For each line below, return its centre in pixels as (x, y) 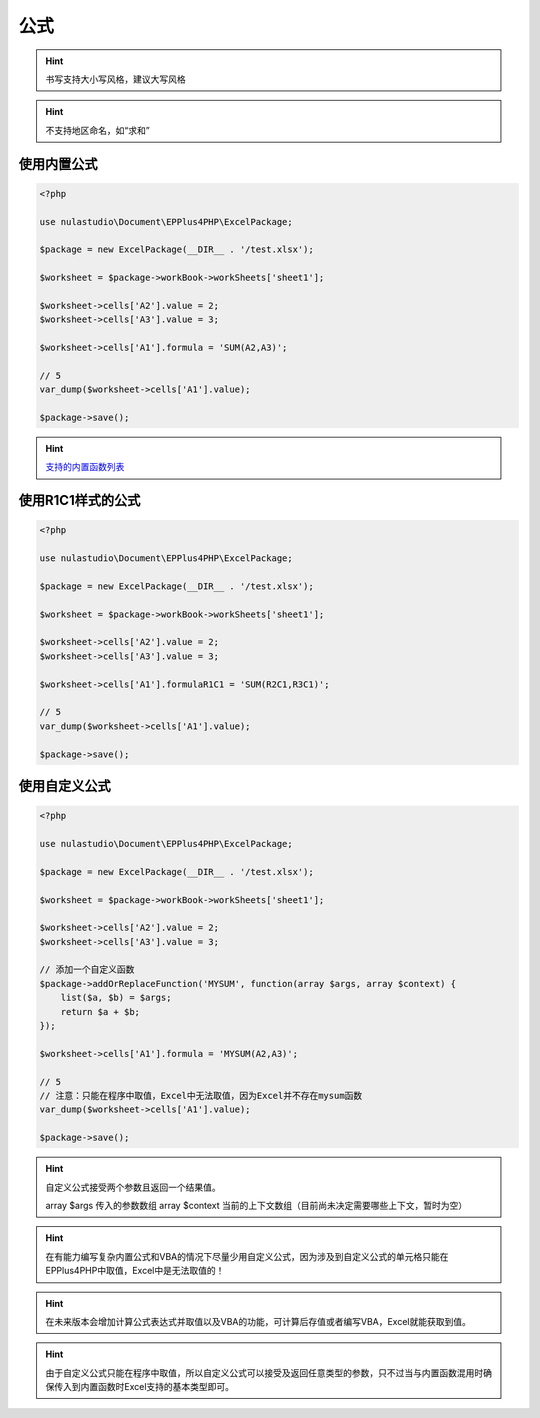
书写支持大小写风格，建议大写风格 (115, 79)
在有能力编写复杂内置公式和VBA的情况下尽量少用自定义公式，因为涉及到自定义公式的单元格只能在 (247, 1256)
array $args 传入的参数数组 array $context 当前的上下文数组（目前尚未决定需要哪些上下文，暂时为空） (256, 1205)
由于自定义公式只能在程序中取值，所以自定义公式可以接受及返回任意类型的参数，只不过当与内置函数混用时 (264, 1372)
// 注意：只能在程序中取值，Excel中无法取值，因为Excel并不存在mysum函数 (201, 1095)
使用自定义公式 (64, 786)
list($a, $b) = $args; (116, 998)
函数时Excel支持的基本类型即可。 (166, 1387)
